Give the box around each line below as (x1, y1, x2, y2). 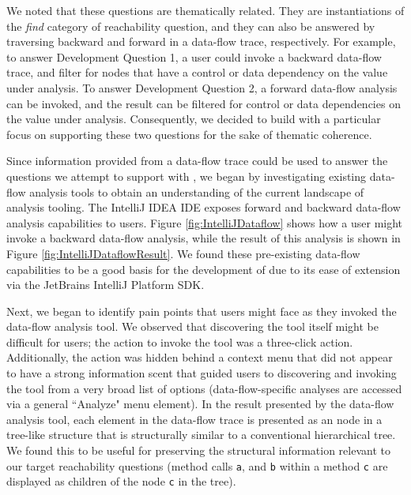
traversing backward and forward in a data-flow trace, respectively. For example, (6, 33, 396, 50)
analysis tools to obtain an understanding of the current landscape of (29, 183, 364, 200)
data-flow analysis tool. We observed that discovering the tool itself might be (6, 318, 379, 335)
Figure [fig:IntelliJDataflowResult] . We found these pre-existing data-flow (6, 245, 360, 261)
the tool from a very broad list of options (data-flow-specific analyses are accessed (6, 380, 402, 396)
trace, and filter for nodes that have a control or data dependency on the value (6, 64, 388, 81)
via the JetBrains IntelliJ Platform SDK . (6, 276, 205, 293)
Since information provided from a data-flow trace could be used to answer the (6, 152, 388, 169)
